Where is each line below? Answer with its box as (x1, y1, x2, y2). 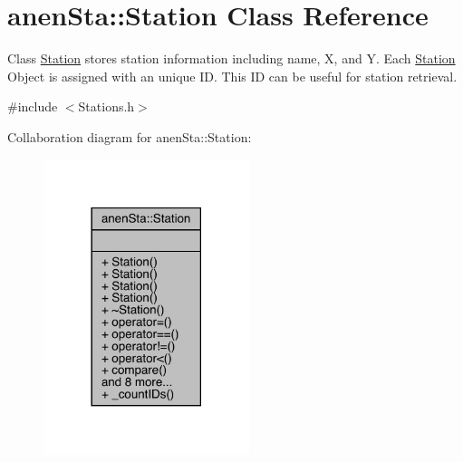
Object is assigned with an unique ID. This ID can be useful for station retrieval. (7, 66, 458, 85)
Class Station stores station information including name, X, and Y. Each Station (7, 49, 456, 68)
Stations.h (78, 97, 135, 116)
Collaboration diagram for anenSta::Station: (7, 127, 252, 146)
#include (7, 97, 58, 116)
